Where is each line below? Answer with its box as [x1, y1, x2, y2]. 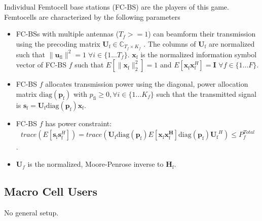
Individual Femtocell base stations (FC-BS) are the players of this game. [4, 2, 229, 12]
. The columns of [143, 38, 196, 49]
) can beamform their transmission [148, 28, 256, 39]
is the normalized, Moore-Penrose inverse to [27, 159, 164, 169]
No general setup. [4, 207, 59, 217]
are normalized [208, 38, 255, 49]
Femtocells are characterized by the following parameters [4, 11, 180, 22]
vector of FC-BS [16, 59, 66, 70]
